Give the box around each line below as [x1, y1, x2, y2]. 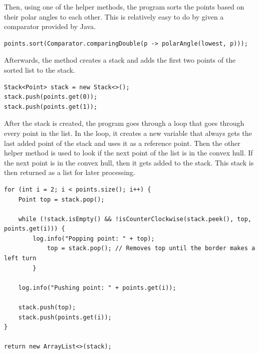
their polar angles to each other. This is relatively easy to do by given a [4, 11, 224, 22]
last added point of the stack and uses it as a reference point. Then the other [4, 137, 240, 148]
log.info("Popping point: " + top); [33, 235, 155, 242]
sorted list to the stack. [4, 64, 75, 75]
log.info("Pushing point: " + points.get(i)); [18, 284, 176, 291]
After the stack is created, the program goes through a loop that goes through [4, 118, 244, 128]
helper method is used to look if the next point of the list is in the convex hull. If [4, 147, 253, 158]
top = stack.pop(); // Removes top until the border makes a [47, 245, 255, 252]
